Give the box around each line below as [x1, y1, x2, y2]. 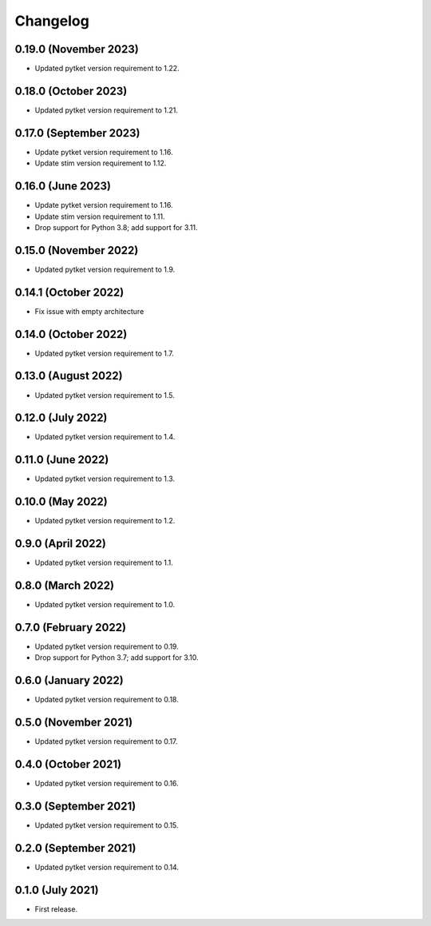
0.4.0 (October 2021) [14, 757, 122, 771]
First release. [34, 904, 78, 914]
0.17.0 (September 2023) [14, 126, 140, 140]
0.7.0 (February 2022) [14, 620, 127, 634]
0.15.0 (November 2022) [14, 244, 139, 257]
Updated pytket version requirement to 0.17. [34, 737, 178, 746]
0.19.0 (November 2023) [14, 42, 139, 56]
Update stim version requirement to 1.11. [34, 212, 165, 221]
